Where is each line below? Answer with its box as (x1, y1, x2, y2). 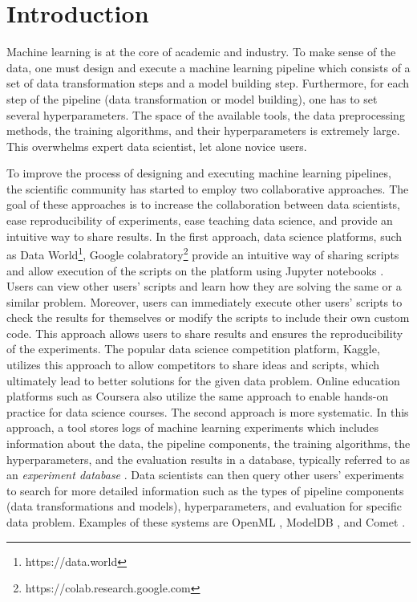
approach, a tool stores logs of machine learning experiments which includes (6, 419, 379, 436)
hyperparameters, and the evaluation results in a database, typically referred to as (6, 450, 411, 467)
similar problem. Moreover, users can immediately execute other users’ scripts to (6, 293, 403, 310)
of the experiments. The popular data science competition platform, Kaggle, (6, 340, 380, 357)
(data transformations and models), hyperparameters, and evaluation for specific (6, 498, 402, 515)
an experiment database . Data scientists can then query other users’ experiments (6, 466, 404, 483)
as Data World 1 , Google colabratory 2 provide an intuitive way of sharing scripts (6, 244, 399, 262)
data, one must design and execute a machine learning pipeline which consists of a (6, 59, 411, 75)
